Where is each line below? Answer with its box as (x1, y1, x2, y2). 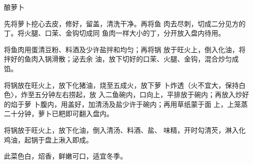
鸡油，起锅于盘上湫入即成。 (4, 134, 93, 144)
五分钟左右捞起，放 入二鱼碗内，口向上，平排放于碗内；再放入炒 (34, 89, 242, 100)
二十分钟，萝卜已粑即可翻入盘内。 (4, 108, 113, 119)
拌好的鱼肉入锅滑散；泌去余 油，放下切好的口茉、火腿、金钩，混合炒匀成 (4, 54, 239, 64)
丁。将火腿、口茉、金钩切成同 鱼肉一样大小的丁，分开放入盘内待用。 (4, 28, 225, 38)
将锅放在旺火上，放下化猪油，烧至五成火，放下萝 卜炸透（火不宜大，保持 (4, 80, 239, 90)
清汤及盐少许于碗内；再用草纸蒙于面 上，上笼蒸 (95, 99, 248, 109)
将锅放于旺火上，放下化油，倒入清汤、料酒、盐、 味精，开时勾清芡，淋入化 (4, 124, 246, 135)
